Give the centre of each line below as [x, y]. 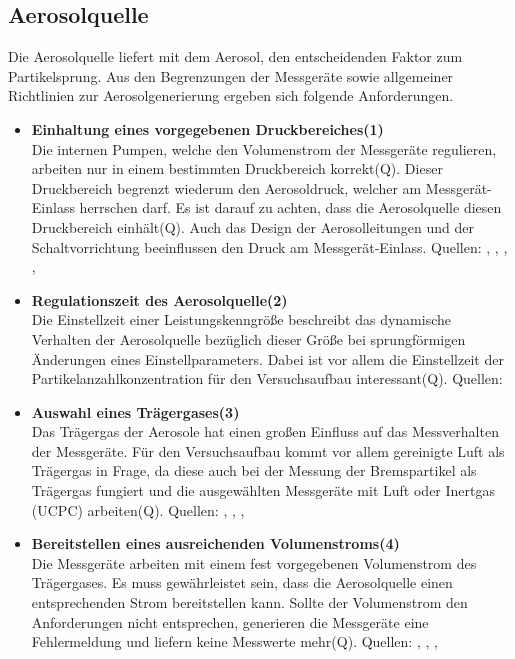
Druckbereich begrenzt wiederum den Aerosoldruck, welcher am [226, 187]
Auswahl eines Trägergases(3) [135, 411]
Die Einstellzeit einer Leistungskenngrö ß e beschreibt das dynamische [241, 319]
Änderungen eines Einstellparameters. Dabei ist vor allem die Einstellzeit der [267, 358]
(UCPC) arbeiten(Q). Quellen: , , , [138, 509]
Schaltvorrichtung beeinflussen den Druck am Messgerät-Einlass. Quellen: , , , [269, 246]
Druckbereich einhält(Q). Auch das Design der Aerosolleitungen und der [253, 226]
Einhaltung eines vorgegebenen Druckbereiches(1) [207, 128]
